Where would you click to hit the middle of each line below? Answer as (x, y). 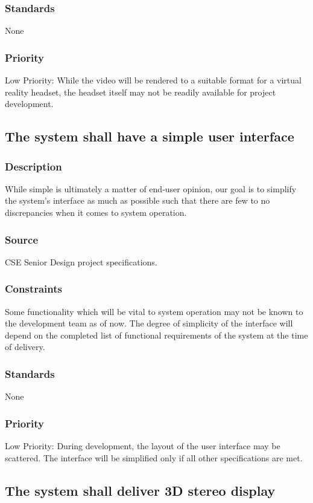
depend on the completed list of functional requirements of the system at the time (156, 335)
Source (22, 239)
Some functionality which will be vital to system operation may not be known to (154, 311)
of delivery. (25, 347)
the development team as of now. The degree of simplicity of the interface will (149, 323)
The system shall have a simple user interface (150, 136)
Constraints (33, 289)
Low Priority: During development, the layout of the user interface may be (143, 446)
